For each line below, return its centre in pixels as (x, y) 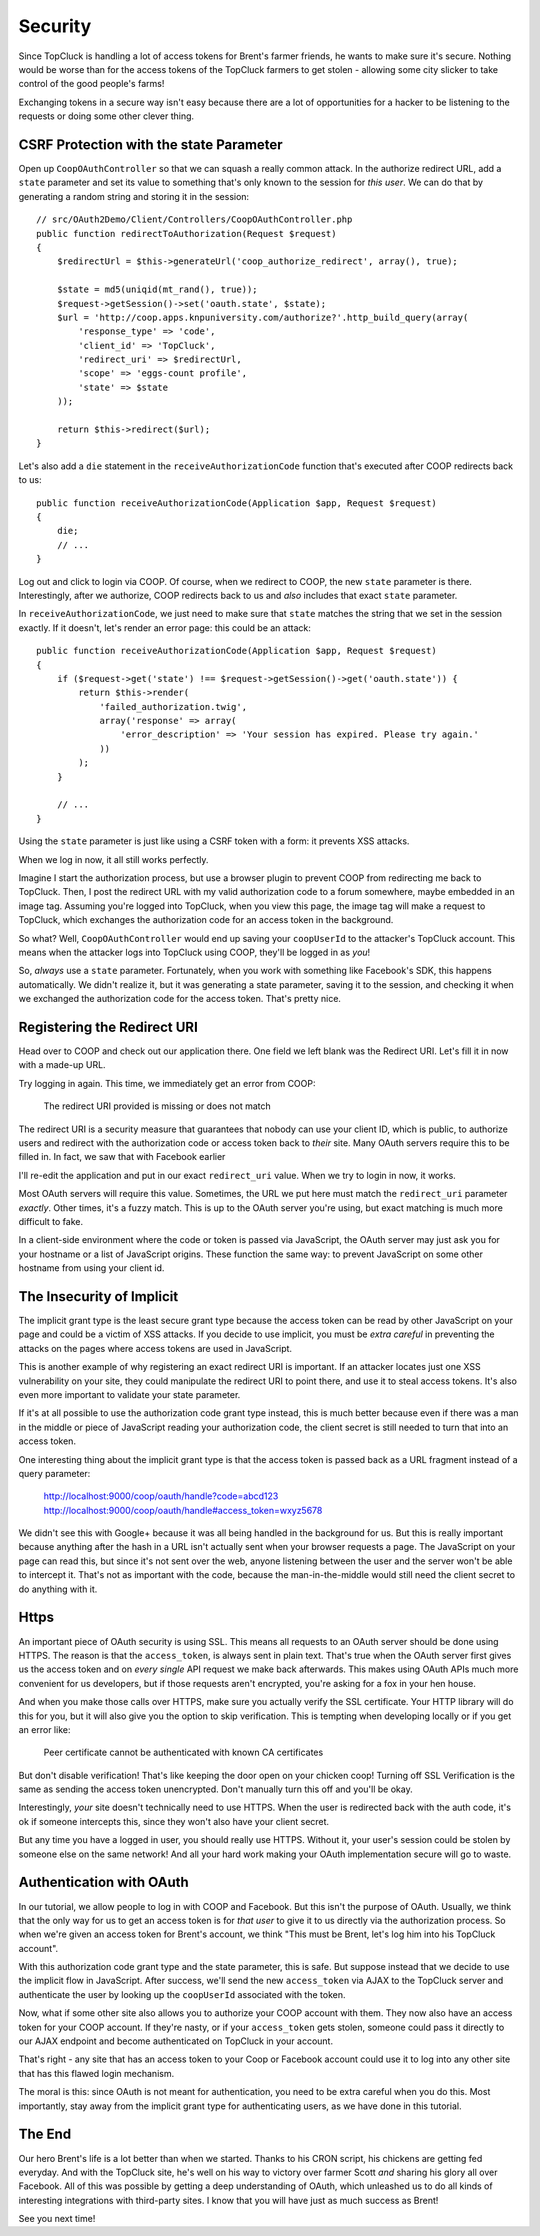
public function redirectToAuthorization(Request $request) (186, 233)
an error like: (44, 1729)
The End (45, 2134)
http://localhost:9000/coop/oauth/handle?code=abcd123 (161, 1496)
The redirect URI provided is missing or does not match (157, 1106)
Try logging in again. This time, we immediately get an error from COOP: (167, 1083)
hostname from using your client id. (91, 1268)
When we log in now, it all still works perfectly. (113, 859)
